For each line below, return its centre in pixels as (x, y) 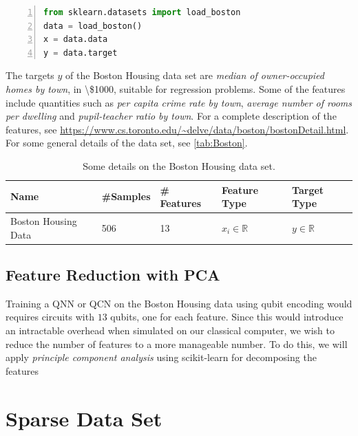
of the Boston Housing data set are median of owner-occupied (195, 75)
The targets (30, 75)
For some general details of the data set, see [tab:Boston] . (127, 143)
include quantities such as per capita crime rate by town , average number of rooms (179, 102)
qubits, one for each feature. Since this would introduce (227, 317)
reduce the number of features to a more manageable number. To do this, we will (177, 344)
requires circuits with (50, 317)
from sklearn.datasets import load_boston (142, 12)
